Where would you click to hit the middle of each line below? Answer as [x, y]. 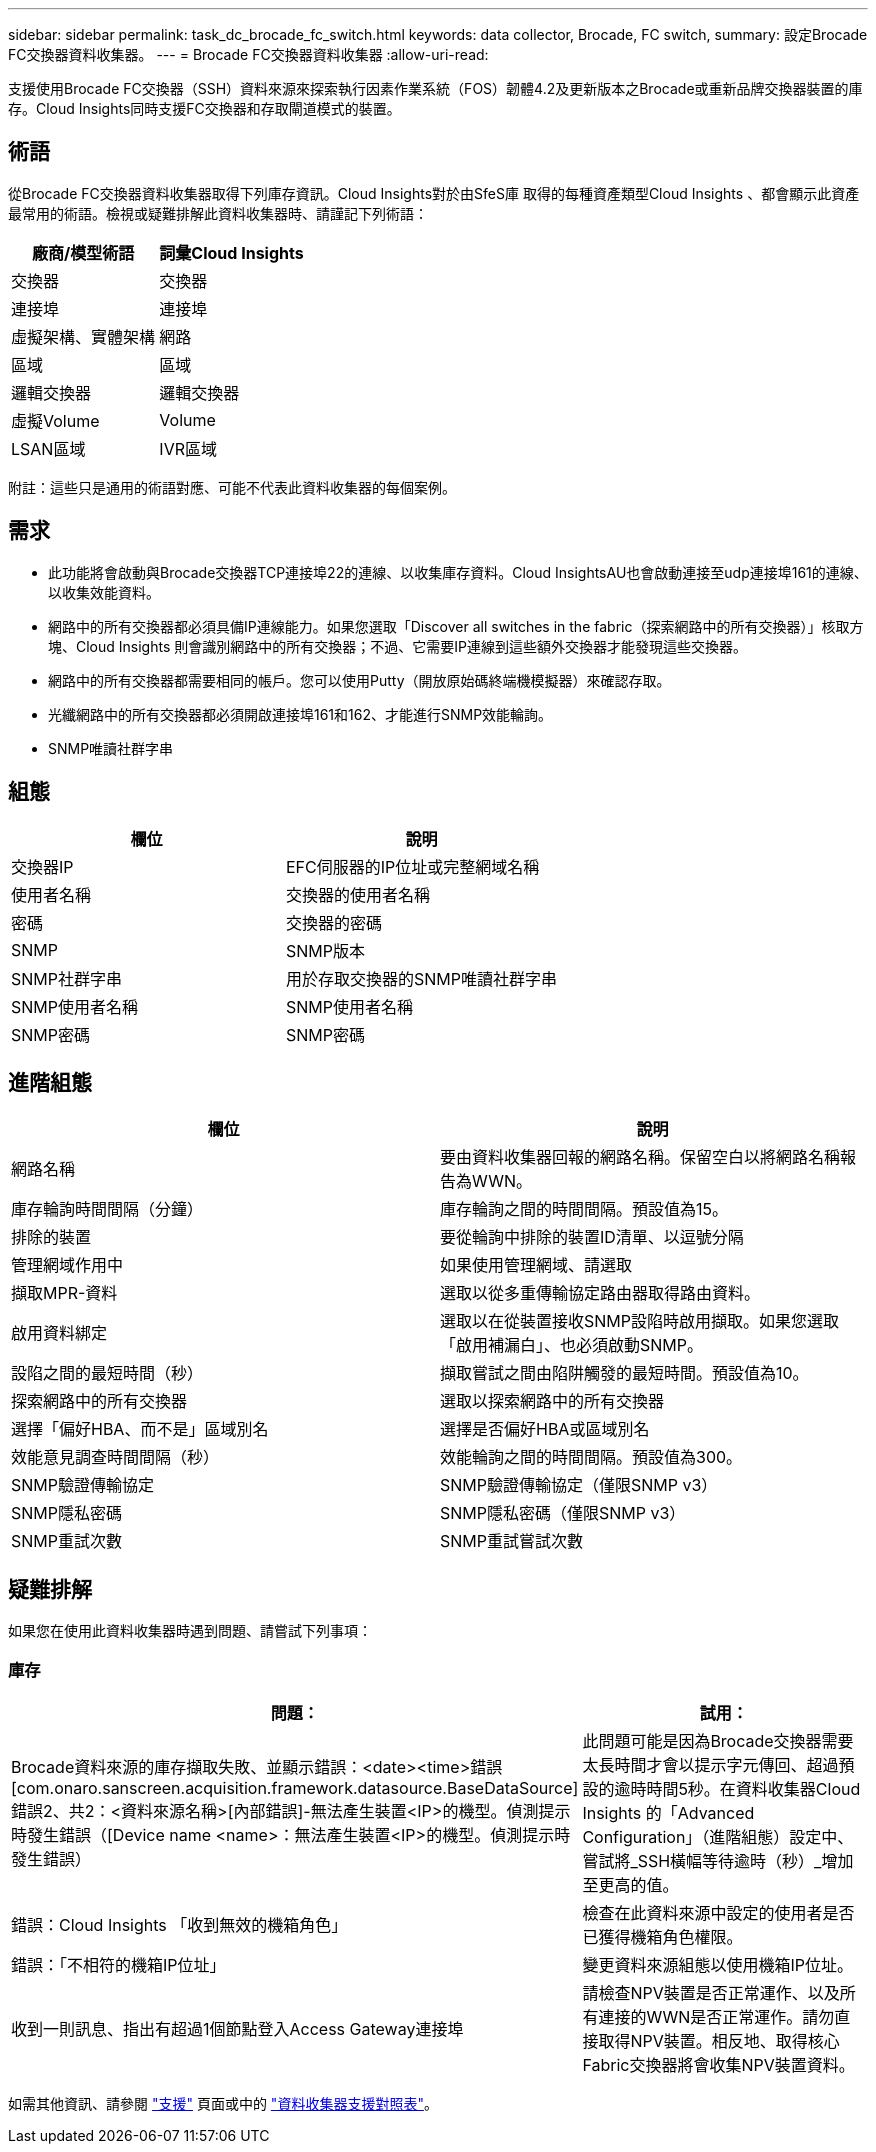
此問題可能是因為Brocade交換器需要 [718, 1740]
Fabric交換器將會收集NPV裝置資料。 [718, 2064]
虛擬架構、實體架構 [83, 336]
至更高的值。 [630, 1884]
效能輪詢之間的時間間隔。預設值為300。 [591, 1457]
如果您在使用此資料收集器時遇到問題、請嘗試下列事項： [190, 1631]
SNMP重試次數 [66, 1541]
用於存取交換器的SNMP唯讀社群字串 [421, 978]
